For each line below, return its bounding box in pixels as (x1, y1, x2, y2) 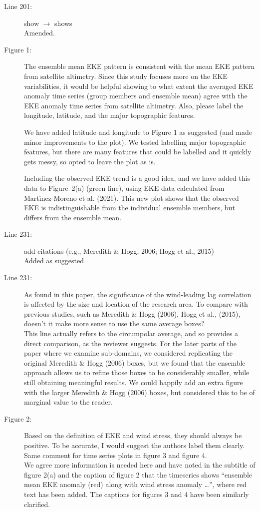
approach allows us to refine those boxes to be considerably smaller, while (24, 367, 250, 378)
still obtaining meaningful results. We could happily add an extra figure (24, 377, 243, 387)
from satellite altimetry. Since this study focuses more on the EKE (24, 70, 228, 81)
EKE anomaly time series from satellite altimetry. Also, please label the (24, 100, 244, 110)
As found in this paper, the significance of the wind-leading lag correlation (24, 289, 252, 299)
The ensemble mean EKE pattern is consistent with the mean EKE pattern (24, 61, 255, 71)
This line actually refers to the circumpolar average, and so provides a (24, 328, 239, 339)
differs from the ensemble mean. (24, 212, 122, 222)
